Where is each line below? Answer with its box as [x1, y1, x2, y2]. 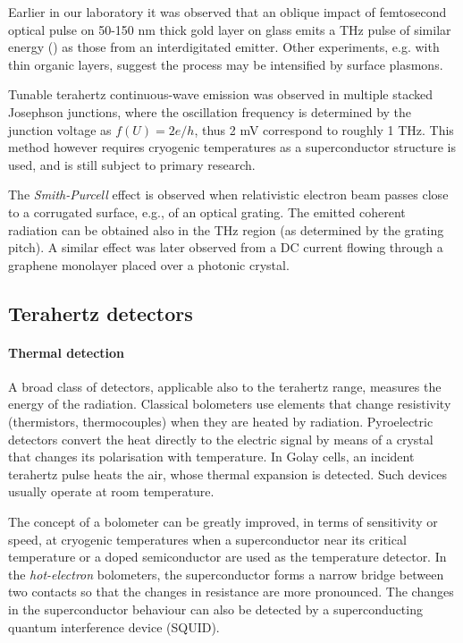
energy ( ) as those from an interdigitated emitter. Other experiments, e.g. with [8, 38, 440, 56]
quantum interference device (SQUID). [8, 617, 220, 636]
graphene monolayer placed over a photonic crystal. [8, 255, 290, 274]
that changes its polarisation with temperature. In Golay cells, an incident [8, 447, 415, 466]
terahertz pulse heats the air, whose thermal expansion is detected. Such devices [8, 464, 447, 483]
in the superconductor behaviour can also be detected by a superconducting [8, 600, 423, 619]
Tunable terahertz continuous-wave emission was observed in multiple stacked [8, 85, 433, 104]
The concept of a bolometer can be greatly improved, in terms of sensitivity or [8, 512, 438, 531]
